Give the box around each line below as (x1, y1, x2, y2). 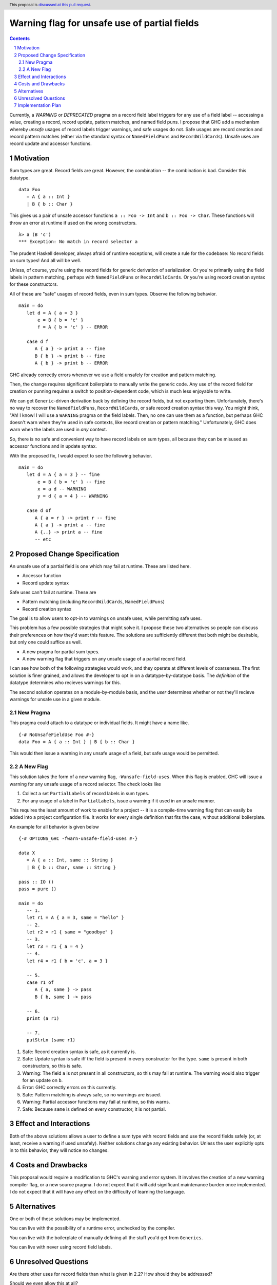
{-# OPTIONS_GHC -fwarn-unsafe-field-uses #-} (18, 836, 138, 841)
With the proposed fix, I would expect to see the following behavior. (9, 452, 152, 458)
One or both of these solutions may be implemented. (9, 1216, 121, 1222)
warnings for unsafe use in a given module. (9, 696, 101, 702)
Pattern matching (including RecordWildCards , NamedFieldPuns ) (22, 599, 165, 605)
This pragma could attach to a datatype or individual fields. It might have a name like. (9, 720, 189, 726)
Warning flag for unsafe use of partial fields (9, 17, 200, 29)
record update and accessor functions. (9, 140, 92, 146)
